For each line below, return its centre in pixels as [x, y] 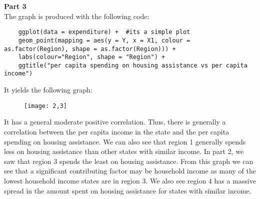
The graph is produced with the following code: [77, 16]
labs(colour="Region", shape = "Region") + [92, 57]
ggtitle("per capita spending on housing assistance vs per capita [133, 65]
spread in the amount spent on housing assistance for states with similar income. [128, 190]
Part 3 [15, 6]
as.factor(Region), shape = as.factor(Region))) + [90, 49]
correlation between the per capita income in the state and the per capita [117, 131]
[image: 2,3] [45, 106]
